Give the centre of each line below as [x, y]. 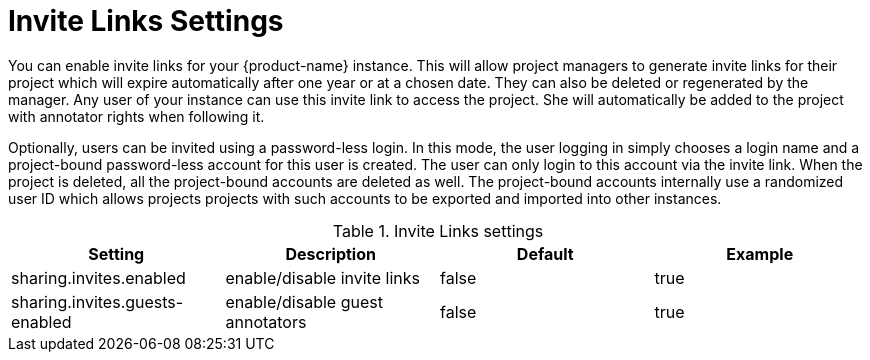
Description [330, 253]
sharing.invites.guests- [97, 301]
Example [760, 253]
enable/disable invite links [322, 277]
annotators [266, 321]
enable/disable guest [304, 301]
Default [545, 253]
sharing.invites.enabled [98, 277]
